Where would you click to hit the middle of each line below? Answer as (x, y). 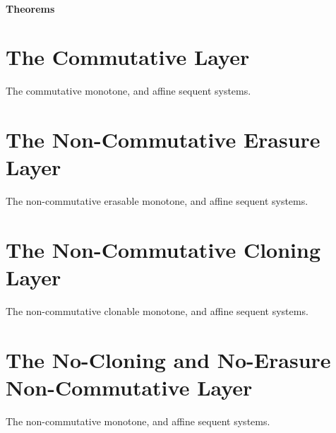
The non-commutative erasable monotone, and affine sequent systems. (157, 201)
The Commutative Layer (128, 57)
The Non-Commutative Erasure (163, 140)
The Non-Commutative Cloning (163, 249)
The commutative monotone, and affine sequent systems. (128, 91)
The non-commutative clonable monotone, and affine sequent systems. (157, 311)
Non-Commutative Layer (129, 387)
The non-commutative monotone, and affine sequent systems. (138, 421)
